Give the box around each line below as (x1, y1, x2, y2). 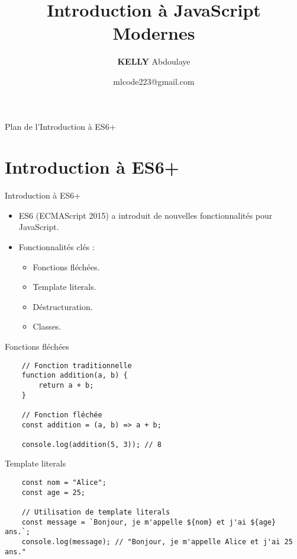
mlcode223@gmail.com (113, 75, 195, 87)
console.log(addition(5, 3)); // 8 (21, 440, 162, 449)
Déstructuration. (33, 300, 93, 312)
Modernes (112, 21, 195, 45)
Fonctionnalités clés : (18, 241, 95, 253)
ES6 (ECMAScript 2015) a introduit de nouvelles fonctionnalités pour (18, 209, 273, 221)
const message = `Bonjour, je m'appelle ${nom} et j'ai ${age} (21, 518, 276, 526)
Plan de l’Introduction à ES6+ (5, 120, 116, 132)
